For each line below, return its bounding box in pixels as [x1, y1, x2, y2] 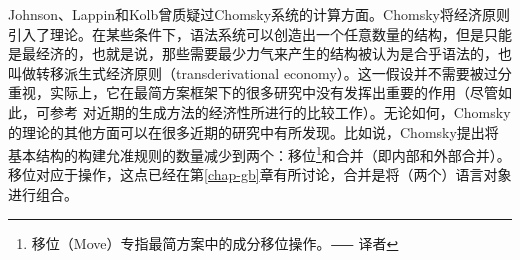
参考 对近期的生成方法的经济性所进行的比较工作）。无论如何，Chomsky [49, 101, 511, 122]
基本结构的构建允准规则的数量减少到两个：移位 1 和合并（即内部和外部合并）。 [8, 142, 511, 165]
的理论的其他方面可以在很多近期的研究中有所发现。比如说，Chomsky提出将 [8, 121, 499, 142]
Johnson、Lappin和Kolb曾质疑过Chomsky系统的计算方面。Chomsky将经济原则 [8, 4, 510, 24]
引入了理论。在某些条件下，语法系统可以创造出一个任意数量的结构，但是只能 [8, 23, 512, 44]
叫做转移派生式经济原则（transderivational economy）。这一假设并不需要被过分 [8, 62, 512, 83]
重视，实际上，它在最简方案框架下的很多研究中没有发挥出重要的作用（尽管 [8, 82, 498, 103]
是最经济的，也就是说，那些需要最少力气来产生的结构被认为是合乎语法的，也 [8, 43, 512, 64]
